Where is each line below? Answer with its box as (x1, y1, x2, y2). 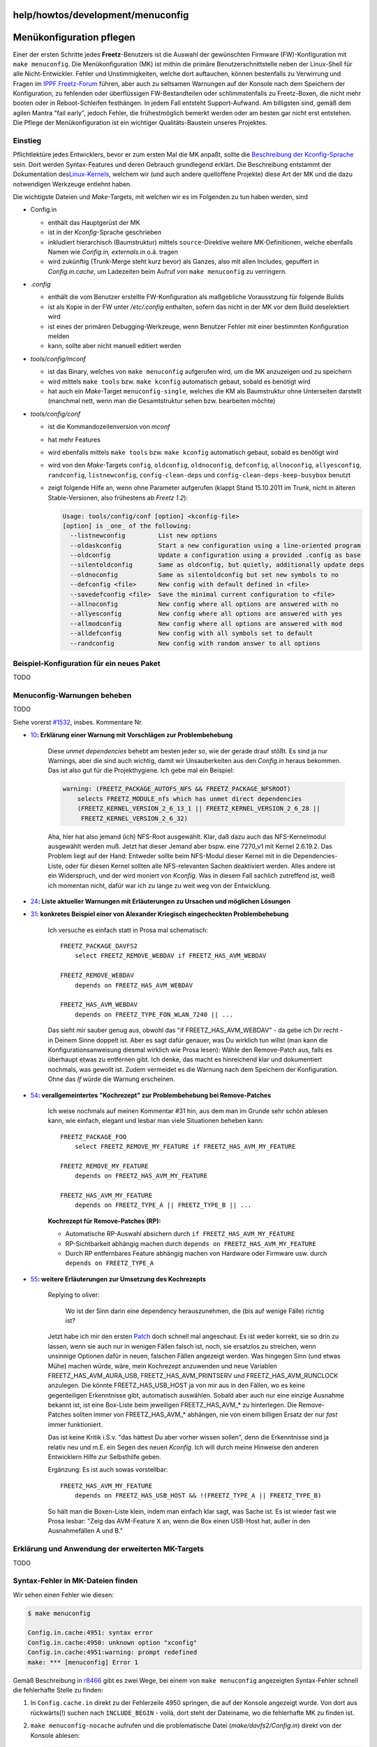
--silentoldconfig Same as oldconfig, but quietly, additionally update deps (70, 561, 364, 569)
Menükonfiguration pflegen (13, 31, 135, 43)
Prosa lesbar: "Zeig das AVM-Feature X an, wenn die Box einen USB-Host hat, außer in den (47, 1516, 311, 1525)
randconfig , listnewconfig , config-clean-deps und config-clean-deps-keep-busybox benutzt (47, 470, 351, 479)
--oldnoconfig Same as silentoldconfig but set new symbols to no (70, 570, 339, 579)
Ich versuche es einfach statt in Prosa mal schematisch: (47, 926, 209, 934)
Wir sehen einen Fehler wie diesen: (13, 1590, 114, 1599)
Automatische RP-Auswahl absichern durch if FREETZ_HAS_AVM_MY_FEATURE (65, 1230, 295, 1238)
